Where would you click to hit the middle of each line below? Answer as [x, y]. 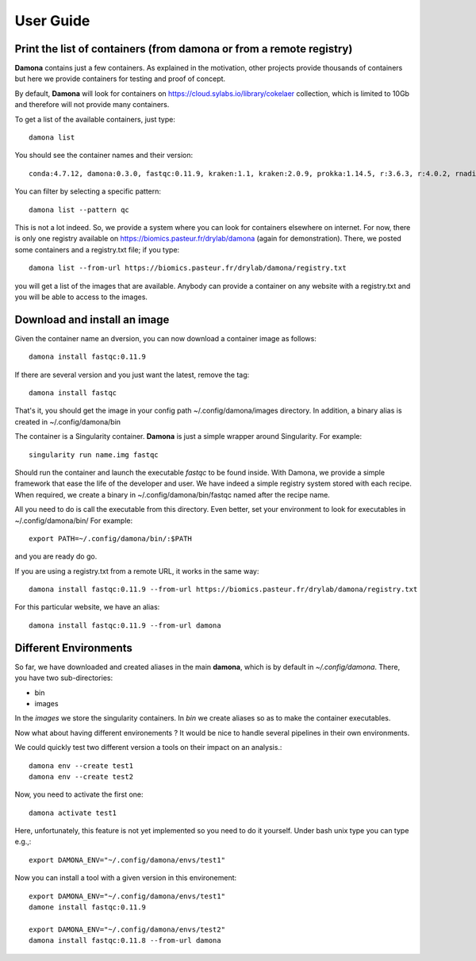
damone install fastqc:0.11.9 [88, 907]
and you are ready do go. [56, 556]
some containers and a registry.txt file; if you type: [97, 249]
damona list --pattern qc [79, 209]
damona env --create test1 [81, 765]
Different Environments [73, 648]
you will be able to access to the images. [81, 297]
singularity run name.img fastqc [94, 455]
